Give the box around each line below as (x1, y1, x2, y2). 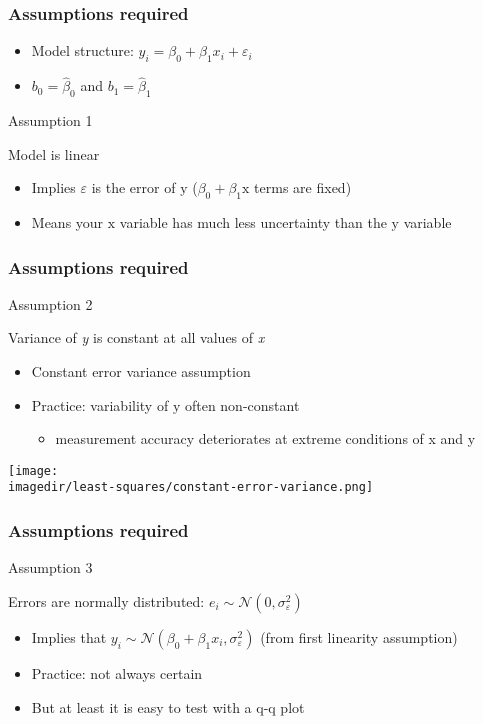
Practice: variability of (31, 394, 169, 415)
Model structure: (31, 40, 134, 61)
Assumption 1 (8, 110, 93, 131)
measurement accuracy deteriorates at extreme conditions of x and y (55, 428, 476, 449)
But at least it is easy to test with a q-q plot (31, 696, 305, 717)
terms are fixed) (254, 177, 352, 198)
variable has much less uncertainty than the (119, 212, 387, 233)
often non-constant (184, 394, 300, 415)
